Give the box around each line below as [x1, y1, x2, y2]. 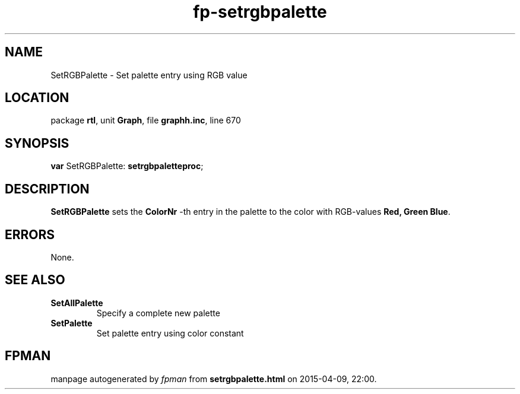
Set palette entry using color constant [96, 328, 244, 338]
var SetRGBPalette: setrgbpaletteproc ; [50, 161, 204, 171]
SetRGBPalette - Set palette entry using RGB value [50, 69, 248, 80]
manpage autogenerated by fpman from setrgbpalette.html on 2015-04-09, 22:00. [50, 373, 377, 384]
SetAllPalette [50, 297, 103, 308]
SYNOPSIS [5, 135, 69, 151]
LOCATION [5, 90, 69, 106]
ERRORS [5, 227, 55, 242]
